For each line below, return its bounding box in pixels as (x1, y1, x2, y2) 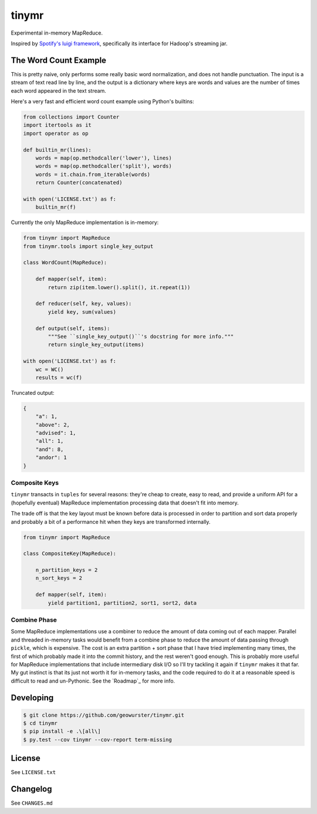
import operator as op (23, 130, 89, 137)
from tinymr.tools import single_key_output (23, 243, 154, 249)
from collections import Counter (23, 114, 120, 120)
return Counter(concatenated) (35, 179, 123, 186)
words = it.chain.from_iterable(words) (35, 171, 151, 178)
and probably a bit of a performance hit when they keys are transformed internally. (11, 518, 211, 525)
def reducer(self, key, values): (35, 300, 132, 307)
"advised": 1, (35, 430, 76, 436)
